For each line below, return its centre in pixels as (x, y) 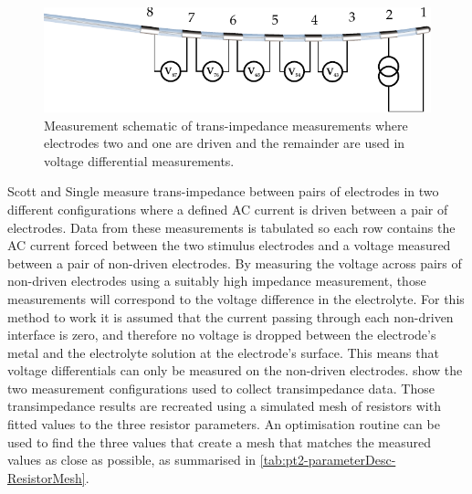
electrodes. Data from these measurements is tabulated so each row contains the (231, 227)
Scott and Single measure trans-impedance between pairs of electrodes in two (223, 191)
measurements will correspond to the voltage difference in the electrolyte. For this (236, 298)
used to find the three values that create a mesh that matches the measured (219, 441)
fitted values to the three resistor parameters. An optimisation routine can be (224, 424)
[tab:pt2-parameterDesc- (328, 460)
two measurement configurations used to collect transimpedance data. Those (221, 388)
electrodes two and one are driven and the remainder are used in (225, 143)
